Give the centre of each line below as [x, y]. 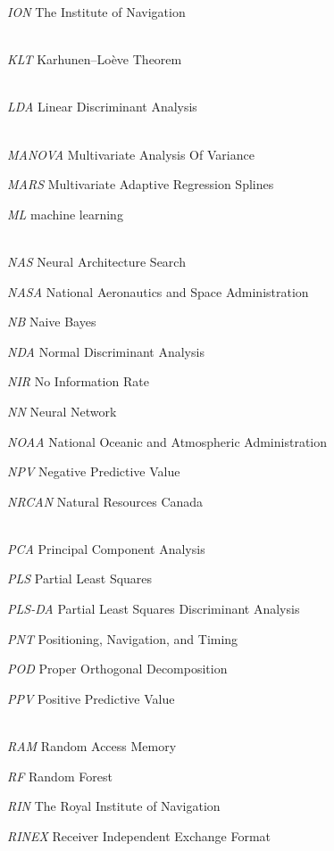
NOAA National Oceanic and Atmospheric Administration [167, 441]
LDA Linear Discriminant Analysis [102, 107]
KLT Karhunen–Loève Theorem [95, 59]
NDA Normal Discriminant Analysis [106, 351]
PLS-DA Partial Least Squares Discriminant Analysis [154, 609]
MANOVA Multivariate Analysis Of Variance [131, 154]
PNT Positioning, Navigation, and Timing [123, 638]
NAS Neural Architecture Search [96, 261]
